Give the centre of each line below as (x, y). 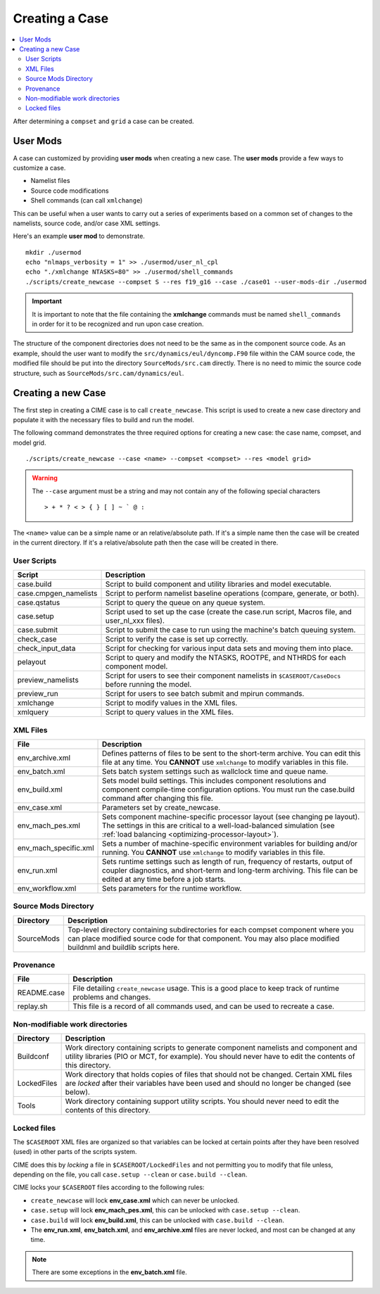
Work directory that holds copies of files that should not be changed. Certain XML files (209, 1074)
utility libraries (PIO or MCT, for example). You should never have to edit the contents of (210, 1057)
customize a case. (39, 167)
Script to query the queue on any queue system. (185, 603)
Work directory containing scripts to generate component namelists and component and (211, 1048)
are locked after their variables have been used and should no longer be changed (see (208, 1084)
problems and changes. (112, 997)
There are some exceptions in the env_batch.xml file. (109, 1272)
